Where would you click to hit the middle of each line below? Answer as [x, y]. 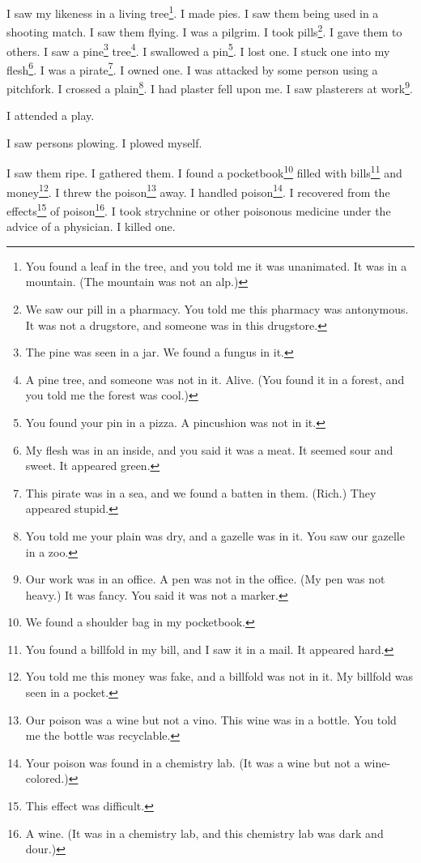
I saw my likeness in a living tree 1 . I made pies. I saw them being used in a [193, 12]
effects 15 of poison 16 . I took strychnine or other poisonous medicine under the [199, 209]
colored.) [47, 778]
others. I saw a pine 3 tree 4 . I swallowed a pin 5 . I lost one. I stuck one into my [198, 49]
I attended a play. [51, 115]
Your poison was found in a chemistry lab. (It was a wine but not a [193, 762]
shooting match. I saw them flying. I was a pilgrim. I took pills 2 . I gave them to [204, 30]
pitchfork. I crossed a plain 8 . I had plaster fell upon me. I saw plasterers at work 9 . [210, 87]
